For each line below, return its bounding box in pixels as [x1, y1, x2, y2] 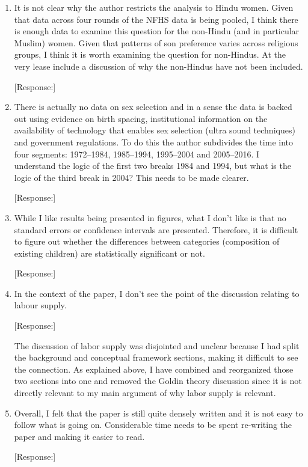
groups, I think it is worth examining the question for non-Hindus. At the [14, 48, 286, 61]
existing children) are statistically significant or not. [14, 246, 205, 259]
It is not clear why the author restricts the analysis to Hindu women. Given [14, 1, 294, 13]
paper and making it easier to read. [14, 430, 145, 442]
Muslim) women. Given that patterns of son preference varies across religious [14, 36, 298, 49]
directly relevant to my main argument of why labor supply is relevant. [14, 386, 276, 399]
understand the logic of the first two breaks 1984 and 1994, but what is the [14, 159, 291, 172]
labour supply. [14, 299, 67, 311]
